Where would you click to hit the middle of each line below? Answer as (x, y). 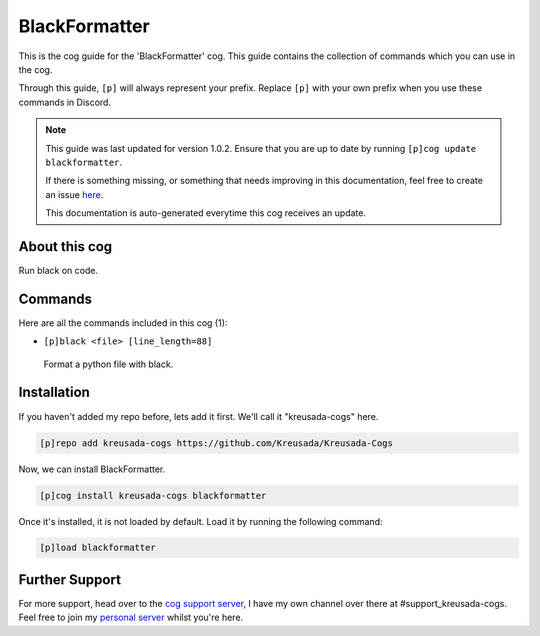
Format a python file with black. (108, 364)
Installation (54, 392)
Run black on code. (58, 270)
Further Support (70, 579)
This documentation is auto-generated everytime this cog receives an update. (206, 213)
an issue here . (74, 194)
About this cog (65, 246)
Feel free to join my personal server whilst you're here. (131, 617)
